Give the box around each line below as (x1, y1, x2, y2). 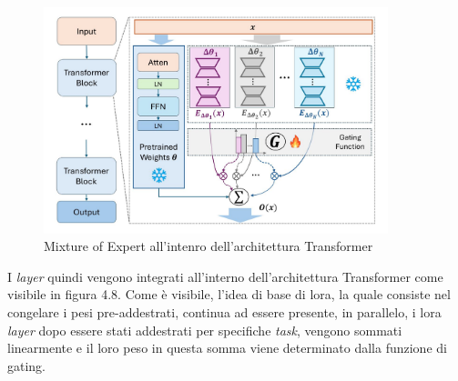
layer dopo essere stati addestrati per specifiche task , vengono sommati (7, 320, 402, 339)
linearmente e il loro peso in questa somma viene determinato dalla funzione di (7, 338, 447, 357)
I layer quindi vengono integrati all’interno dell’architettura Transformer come (7, 266, 443, 286)
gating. (7, 356, 46, 375)
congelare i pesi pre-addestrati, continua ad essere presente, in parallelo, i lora (7, 303, 442, 321)
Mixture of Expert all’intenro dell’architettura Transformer (44, 236, 373, 256)
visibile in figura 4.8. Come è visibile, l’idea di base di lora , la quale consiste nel (7, 285, 451, 304)
